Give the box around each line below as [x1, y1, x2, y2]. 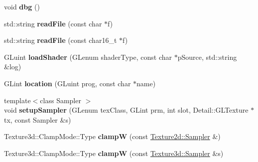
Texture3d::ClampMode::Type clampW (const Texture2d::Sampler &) [4, 131, 221, 142]
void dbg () [4, 1, 40, 11]
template [4, 95, 31, 105]
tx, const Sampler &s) [4, 114, 71, 125]
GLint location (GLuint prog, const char [4, 78, 131, 88]
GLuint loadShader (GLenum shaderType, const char [4, 51, 172, 62]
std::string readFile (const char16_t [4, 35, 117, 45]
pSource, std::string [177, 51, 237, 62]
